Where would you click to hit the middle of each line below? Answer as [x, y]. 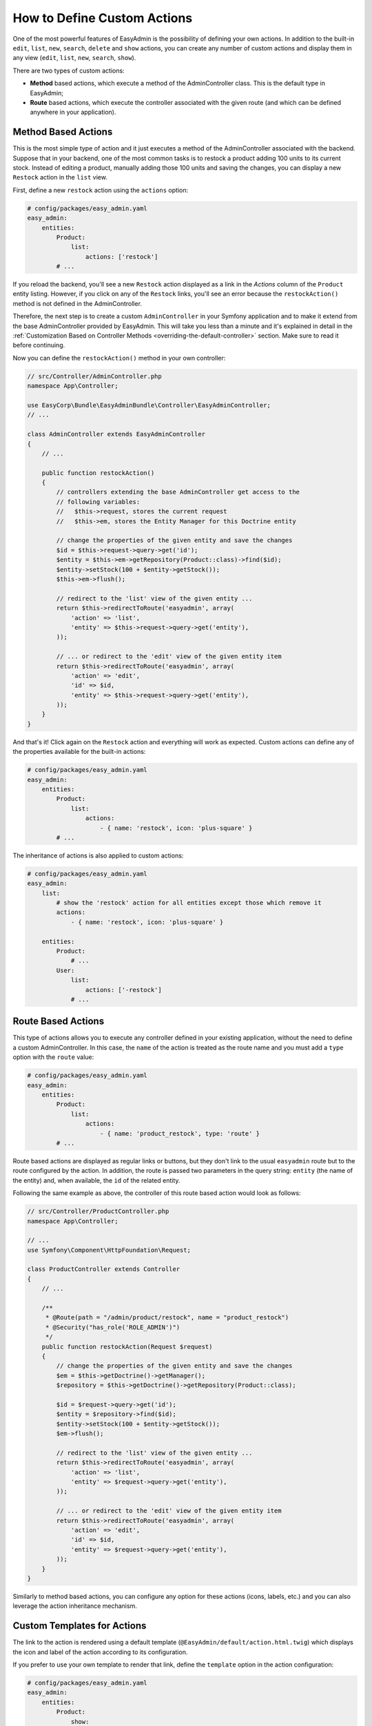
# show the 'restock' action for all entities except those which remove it [189, 903]
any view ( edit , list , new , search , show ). [74, 58]
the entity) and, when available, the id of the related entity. [96, 1180]
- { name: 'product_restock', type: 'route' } [180, 1133]
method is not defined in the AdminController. [77, 303]
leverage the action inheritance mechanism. [75, 1606]
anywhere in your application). [73, 112]
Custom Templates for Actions [80, 1626]
